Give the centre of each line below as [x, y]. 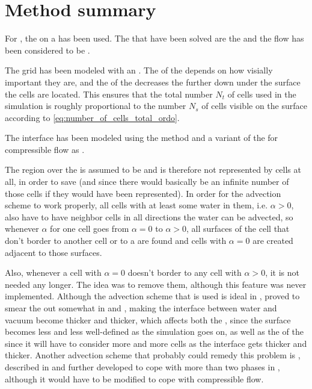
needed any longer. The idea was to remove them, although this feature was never [156, 284]
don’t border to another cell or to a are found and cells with [116, 241]
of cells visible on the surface [254, 106]
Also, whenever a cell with [53, 272]
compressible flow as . [45, 149]
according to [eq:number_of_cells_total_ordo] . [92, 117]
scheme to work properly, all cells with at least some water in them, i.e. [136, 205]
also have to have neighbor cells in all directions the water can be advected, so [149, 216]
